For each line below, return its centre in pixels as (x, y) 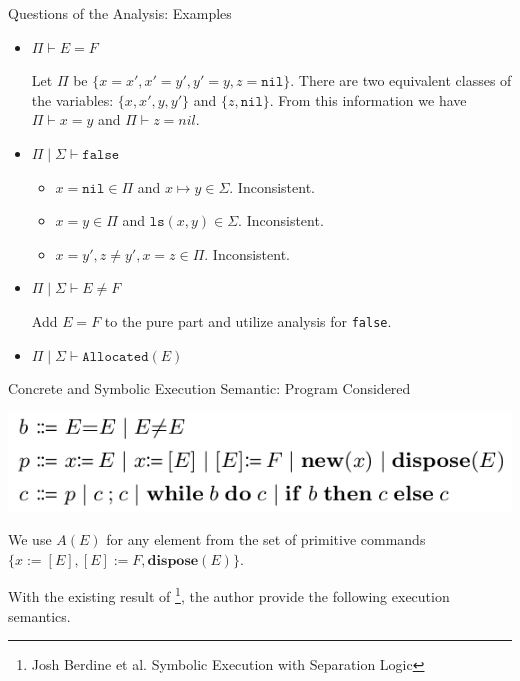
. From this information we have (368, 99)
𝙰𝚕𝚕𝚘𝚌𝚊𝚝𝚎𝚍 (115, 356)
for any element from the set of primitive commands (266, 539)
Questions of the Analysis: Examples (120, 13)
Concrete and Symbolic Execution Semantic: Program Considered (209, 388)
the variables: (72, 99)
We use (30, 539)
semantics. (39, 615)
